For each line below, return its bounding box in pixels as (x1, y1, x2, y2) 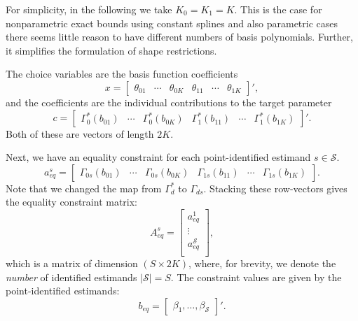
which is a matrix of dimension (6, 256, 138, 271)
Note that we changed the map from (6, 180, 162, 195)
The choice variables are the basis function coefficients (6, 66, 238, 81)
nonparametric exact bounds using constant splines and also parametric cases (6, 15, 338, 30)
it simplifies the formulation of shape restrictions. (6, 43, 217, 57)
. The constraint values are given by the (170, 269, 342, 284)
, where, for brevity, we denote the (188, 256, 336, 271)
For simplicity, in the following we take (6, 2, 172, 16)
